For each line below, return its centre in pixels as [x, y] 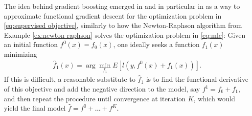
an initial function [31, 44]
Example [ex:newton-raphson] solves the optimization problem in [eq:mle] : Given [125, 35]
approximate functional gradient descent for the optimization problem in [113, 15]
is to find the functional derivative [197, 79]
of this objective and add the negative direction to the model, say [102, 89]
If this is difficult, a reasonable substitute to [70, 79]
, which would [214, 98]
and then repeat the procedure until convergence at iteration [95, 98]
